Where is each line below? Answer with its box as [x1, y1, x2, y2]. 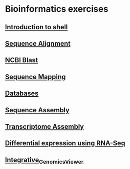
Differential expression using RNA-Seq [5, 139, 126, 148]
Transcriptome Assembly [5, 122, 84, 130]
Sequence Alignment [5, 39, 71, 47]
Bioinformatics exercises [5, 3, 108, 15]
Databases [5, 89, 39, 98]
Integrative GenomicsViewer [5, 155, 84, 165]
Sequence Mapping [5, 72, 66, 81]
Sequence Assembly [5, 106, 70, 114]
